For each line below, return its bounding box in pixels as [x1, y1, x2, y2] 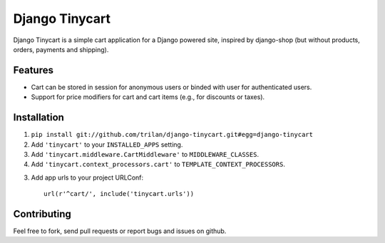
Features [13, 64, 53, 76]
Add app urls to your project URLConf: [31, 173, 144, 182]
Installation [13, 111, 64, 124]
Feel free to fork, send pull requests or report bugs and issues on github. [13, 227, 227, 235]
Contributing [13, 207, 71, 220]
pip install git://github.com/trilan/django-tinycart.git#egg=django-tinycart [31, 130, 314, 139]
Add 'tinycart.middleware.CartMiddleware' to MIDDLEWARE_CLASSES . [31, 150, 260, 158]
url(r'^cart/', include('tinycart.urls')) [43, 190, 195, 198]
